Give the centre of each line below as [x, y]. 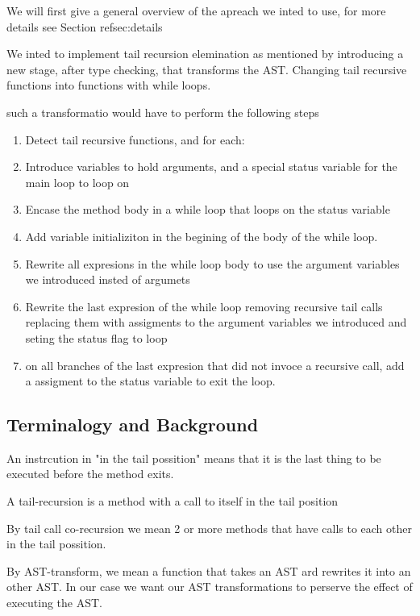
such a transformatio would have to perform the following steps [163, 112]
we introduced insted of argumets [108, 279]
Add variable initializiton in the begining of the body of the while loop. [202, 236]
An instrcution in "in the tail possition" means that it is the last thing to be [194, 458]
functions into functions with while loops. [109, 85]
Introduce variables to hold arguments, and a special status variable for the [211, 166]
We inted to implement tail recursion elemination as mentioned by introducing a [205, 54]
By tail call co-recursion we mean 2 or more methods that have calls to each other [209, 528]
